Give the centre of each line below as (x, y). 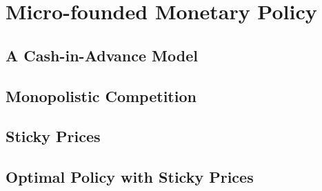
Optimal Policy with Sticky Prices (130, 177)
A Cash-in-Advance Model (102, 55)
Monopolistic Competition (101, 95)
